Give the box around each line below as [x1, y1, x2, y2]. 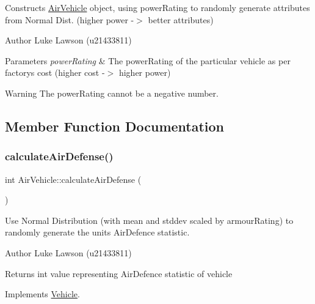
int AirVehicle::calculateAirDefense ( [5, 172, 142, 185]
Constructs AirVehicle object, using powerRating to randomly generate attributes [5, 1, 310, 13]
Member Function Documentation [5, 116, 225, 135]
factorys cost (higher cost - [5, 66, 105, 79]
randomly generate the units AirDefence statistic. [5, 226, 190, 239]
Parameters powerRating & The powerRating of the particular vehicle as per [5, 54, 291, 67]
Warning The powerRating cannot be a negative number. [5, 86, 219, 99]
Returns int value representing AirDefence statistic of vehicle [5, 267, 233, 280]
